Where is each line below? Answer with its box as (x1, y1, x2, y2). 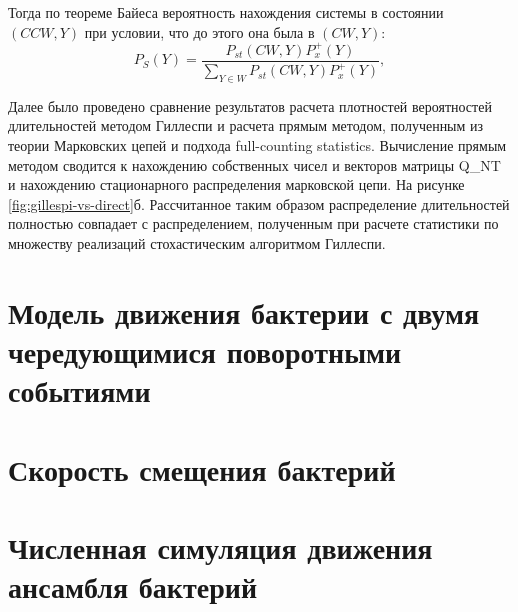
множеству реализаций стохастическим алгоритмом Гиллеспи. (8, 233, 386, 254)
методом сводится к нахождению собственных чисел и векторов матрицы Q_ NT (8, 154, 501, 175)
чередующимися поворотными (8, 331, 402, 372)
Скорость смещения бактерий (8, 448, 396, 489)
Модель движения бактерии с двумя (8, 291, 480, 332)
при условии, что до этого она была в (84, 21, 315, 42)
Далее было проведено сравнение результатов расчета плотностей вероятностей (8, 95, 492, 116)
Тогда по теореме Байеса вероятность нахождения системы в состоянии (8, 2, 444, 22)
